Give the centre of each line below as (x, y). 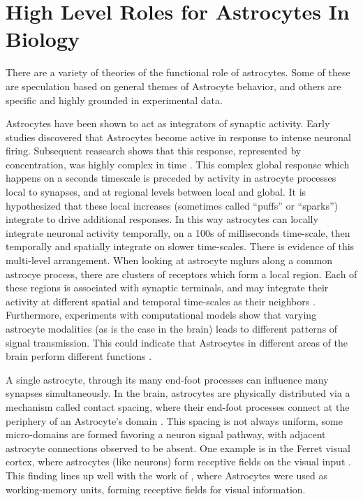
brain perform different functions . (79, 356)
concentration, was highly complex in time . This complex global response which (178, 164)
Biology (43, 39)
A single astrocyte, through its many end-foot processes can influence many (167, 379)
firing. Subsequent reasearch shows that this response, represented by (154, 151)
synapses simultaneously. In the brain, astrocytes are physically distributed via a (178, 393)
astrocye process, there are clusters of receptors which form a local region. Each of (181, 274)
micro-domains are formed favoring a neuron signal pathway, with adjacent (166, 434)
